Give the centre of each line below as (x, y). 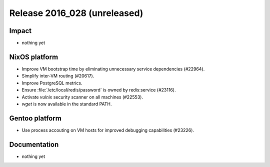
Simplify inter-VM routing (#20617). (58, 76)
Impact (20, 31)
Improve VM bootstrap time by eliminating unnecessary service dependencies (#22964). (113, 69)
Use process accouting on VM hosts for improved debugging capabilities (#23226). (108, 130)
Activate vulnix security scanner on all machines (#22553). (82, 97)
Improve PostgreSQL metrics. (52, 83)
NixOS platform (34, 57)
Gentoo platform (35, 118)
